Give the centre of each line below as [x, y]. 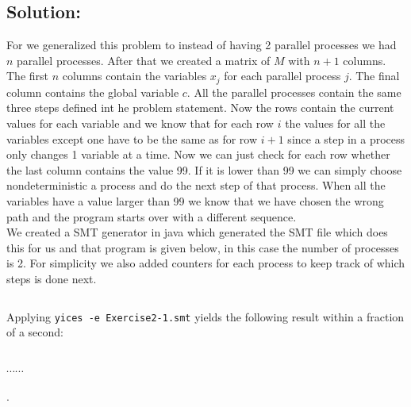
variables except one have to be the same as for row [132, 138]
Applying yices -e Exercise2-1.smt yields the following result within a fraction [205, 316]
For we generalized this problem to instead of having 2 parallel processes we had [202, 45]
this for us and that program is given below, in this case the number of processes [203, 247]
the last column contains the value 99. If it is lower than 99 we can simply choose [204, 169]
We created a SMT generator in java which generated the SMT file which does [197, 232]
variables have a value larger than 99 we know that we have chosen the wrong [195, 201]
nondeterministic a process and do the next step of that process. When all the [196, 185]
